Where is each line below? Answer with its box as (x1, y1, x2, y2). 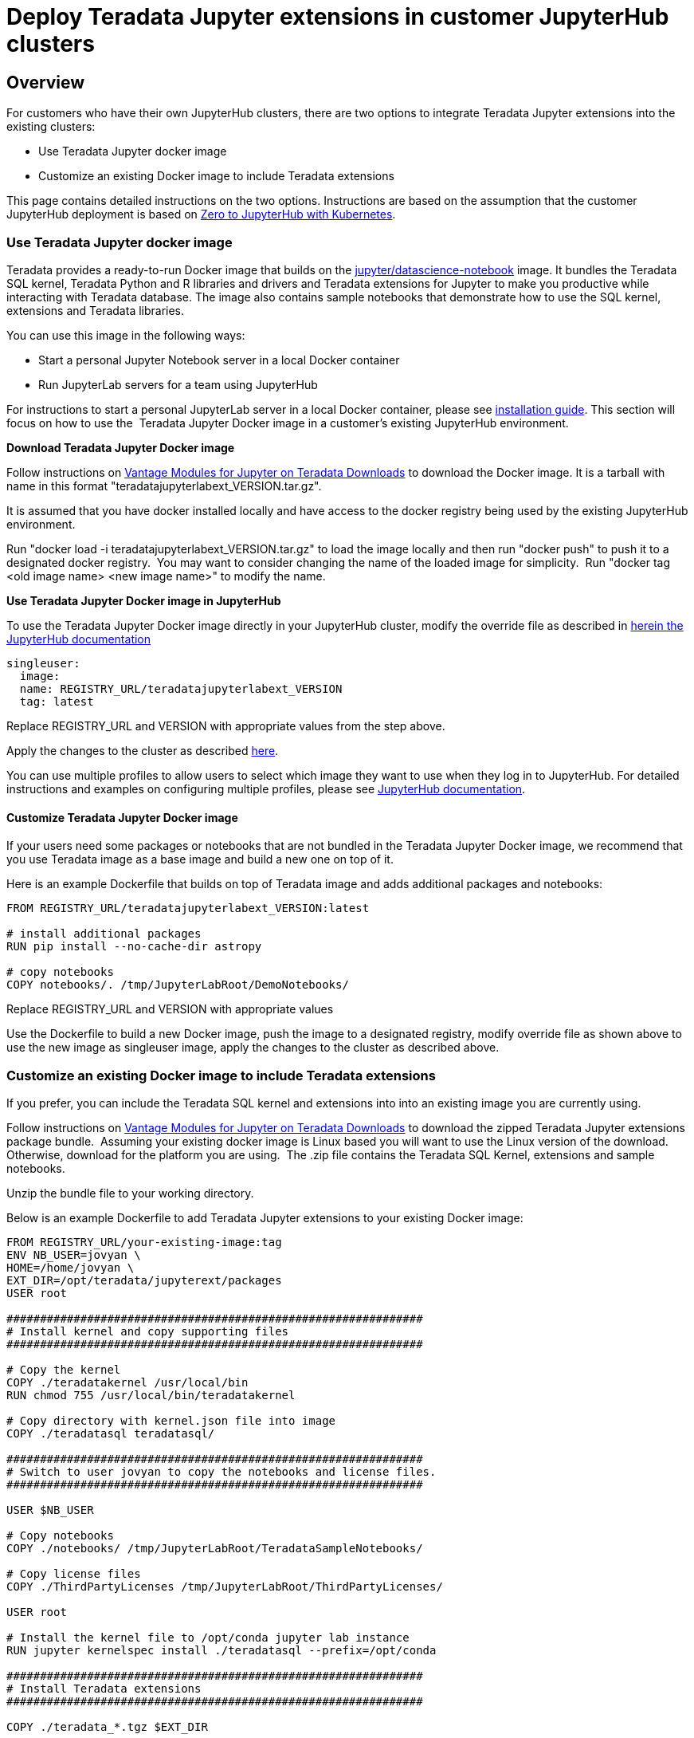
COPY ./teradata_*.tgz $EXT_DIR (6, 1720, 208, 1733)
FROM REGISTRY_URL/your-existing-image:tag (6, 1235, 282, 1248)
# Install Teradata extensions (6, 1681, 202, 1695)
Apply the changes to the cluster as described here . (6, 743, 279, 757)
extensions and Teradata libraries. (6, 303, 185, 317)
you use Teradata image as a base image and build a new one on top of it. (6, 852, 394, 867)
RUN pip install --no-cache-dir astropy (6, 940, 262, 954)
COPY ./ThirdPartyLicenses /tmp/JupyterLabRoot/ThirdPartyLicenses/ (6, 1579, 443, 1593)
